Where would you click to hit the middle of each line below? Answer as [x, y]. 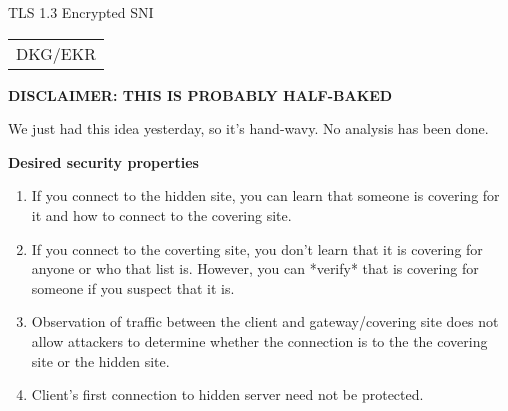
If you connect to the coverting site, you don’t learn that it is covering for [257, 248]
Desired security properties [103, 161]
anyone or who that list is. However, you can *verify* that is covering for [255, 268]
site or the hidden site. [100, 360]
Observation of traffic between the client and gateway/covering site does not [265, 321]
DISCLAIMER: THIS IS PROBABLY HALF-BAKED [200, 94]
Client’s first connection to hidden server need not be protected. [227, 394]
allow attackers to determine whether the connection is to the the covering [259, 340]
